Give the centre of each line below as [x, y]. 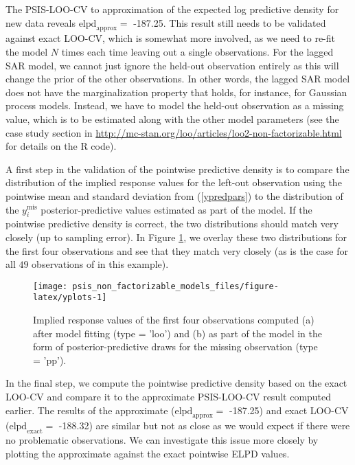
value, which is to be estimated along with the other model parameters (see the [172, 118]
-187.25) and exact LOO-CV [289, 410]
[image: [50, 286]
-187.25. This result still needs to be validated [230, 22]
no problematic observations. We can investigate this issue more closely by [162, 440]
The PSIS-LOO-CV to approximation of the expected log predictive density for [172, 9]
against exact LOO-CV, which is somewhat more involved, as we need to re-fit [171, 38]
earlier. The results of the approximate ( [90, 410]
